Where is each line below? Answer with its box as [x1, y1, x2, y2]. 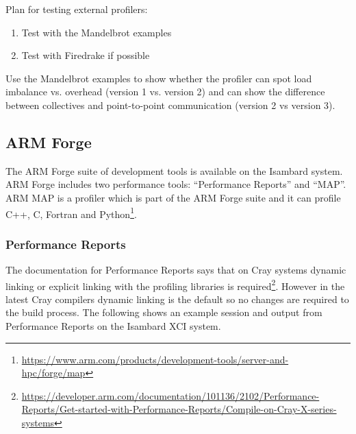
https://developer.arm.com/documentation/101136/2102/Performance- [21, 388, 320, 402]
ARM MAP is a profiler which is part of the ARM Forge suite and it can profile [5, 190, 341, 204]
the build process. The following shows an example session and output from [5, 305, 322, 320]
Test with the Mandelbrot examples [21, 25, 172, 39]
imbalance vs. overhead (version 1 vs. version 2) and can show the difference [5, 84, 325, 99]
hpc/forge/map [21, 365, 86, 380]
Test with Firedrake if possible [21, 48, 150, 62]
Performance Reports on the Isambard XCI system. [5, 319, 221, 333]
